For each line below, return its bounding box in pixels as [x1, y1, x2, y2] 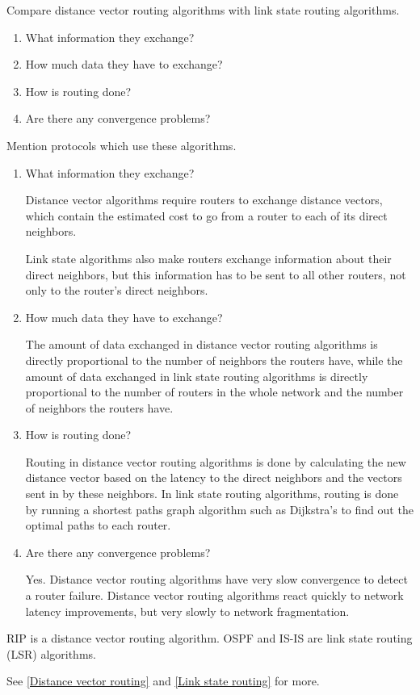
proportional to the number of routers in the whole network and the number [25, 383, 404, 400]
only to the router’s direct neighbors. [25, 282, 208, 299]
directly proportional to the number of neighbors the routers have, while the [25, 351, 403, 368]
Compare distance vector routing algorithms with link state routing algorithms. [6, 2, 400, 18]
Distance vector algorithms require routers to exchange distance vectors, [25, 191, 383, 208]
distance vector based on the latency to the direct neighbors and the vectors [25, 469, 402, 486]
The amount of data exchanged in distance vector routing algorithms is [25, 336, 378, 353]
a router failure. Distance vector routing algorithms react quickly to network [25, 587, 404, 604]
